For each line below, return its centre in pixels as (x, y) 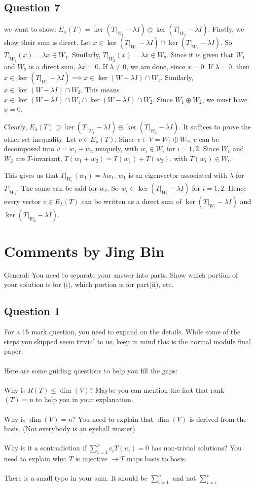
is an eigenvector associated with (178, 175)
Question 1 (32, 311)
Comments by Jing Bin (84, 251)
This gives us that (31, 175)
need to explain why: (36, 459)
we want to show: (30, 29)
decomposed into (29, 148)
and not (184, 478)
